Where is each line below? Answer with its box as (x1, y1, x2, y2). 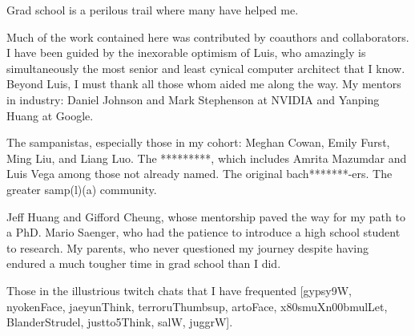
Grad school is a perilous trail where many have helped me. (6, 2, 299, 18)
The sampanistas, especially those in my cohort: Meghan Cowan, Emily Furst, (6, 134, 390, 151)
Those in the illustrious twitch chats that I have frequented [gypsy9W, (6, 281, 352, 298)
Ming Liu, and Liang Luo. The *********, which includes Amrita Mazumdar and (6, 149, 407, 166)
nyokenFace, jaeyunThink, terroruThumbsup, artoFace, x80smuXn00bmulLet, (6, 298, 388, 314)
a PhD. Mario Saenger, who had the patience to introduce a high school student (6, 224, 401, 241)
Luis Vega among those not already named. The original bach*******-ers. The (6, 165, 393, 182)
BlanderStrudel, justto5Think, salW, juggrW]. (6, 314, 233, 330)
